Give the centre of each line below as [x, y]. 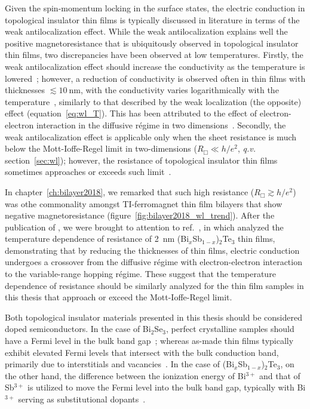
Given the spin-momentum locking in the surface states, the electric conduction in [155, 8]
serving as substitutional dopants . [82, 399]
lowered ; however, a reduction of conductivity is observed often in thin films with [155, 78]
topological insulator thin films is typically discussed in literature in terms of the [152, 19]
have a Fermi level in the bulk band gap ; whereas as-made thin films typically [149, 341]
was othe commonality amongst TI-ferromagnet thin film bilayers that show [144, 203]
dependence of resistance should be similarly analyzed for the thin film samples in [154, 285]
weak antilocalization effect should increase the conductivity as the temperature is [155, 66]
